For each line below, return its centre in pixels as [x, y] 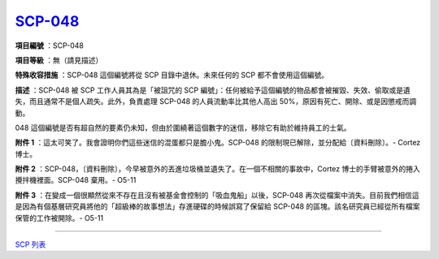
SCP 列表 [30, 244]
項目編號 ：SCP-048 [50, 45]
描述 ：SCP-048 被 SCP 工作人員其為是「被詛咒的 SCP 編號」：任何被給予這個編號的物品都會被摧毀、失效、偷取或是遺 [213, 90]
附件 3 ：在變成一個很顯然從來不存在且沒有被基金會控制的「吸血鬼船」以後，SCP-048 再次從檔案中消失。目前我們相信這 [217, 195]
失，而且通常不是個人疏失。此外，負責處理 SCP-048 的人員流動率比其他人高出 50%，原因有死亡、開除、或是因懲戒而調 [216, 101]
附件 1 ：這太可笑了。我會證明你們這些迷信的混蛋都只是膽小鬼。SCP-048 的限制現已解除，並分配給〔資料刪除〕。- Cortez [218, 143]
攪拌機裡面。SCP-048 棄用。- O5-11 [76, 180]
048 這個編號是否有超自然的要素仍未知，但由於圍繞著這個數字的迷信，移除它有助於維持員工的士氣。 [183, 127]
